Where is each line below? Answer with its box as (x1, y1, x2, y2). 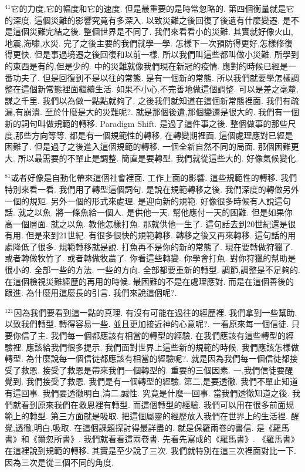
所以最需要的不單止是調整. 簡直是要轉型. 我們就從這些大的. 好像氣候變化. (18, 151, 299, 164)
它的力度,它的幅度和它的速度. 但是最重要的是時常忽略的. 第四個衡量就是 (11, 2, 286, 14)
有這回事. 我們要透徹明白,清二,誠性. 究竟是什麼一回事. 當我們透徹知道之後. (5, 387, 290, 399)
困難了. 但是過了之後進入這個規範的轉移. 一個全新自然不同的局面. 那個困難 (5, 140, 291, 153)
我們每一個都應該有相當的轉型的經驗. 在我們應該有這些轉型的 (50, 329, 286, 342)
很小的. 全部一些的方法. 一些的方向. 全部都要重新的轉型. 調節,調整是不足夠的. (5, 264, 300, 276)
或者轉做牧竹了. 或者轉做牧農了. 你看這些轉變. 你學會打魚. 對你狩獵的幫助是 (5, 252, 296, 264)
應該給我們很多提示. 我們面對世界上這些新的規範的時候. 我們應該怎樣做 (26, 340, 299, 353)
